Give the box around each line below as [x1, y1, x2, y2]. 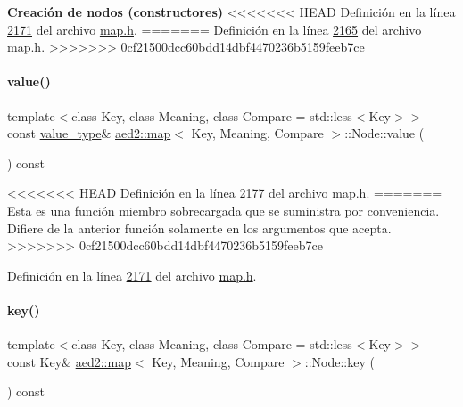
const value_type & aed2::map [7, 124, 171, 142]
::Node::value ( [344, 124, 425, 142]
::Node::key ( [304, 352, 375, 370]
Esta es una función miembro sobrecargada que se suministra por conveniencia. [7, 200, 440, 219]
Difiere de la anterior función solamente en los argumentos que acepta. [7, 218, 392, 237]
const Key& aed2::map [7, 352, 131, 370]
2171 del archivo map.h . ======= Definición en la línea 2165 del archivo [7, 20, 422, 38]
